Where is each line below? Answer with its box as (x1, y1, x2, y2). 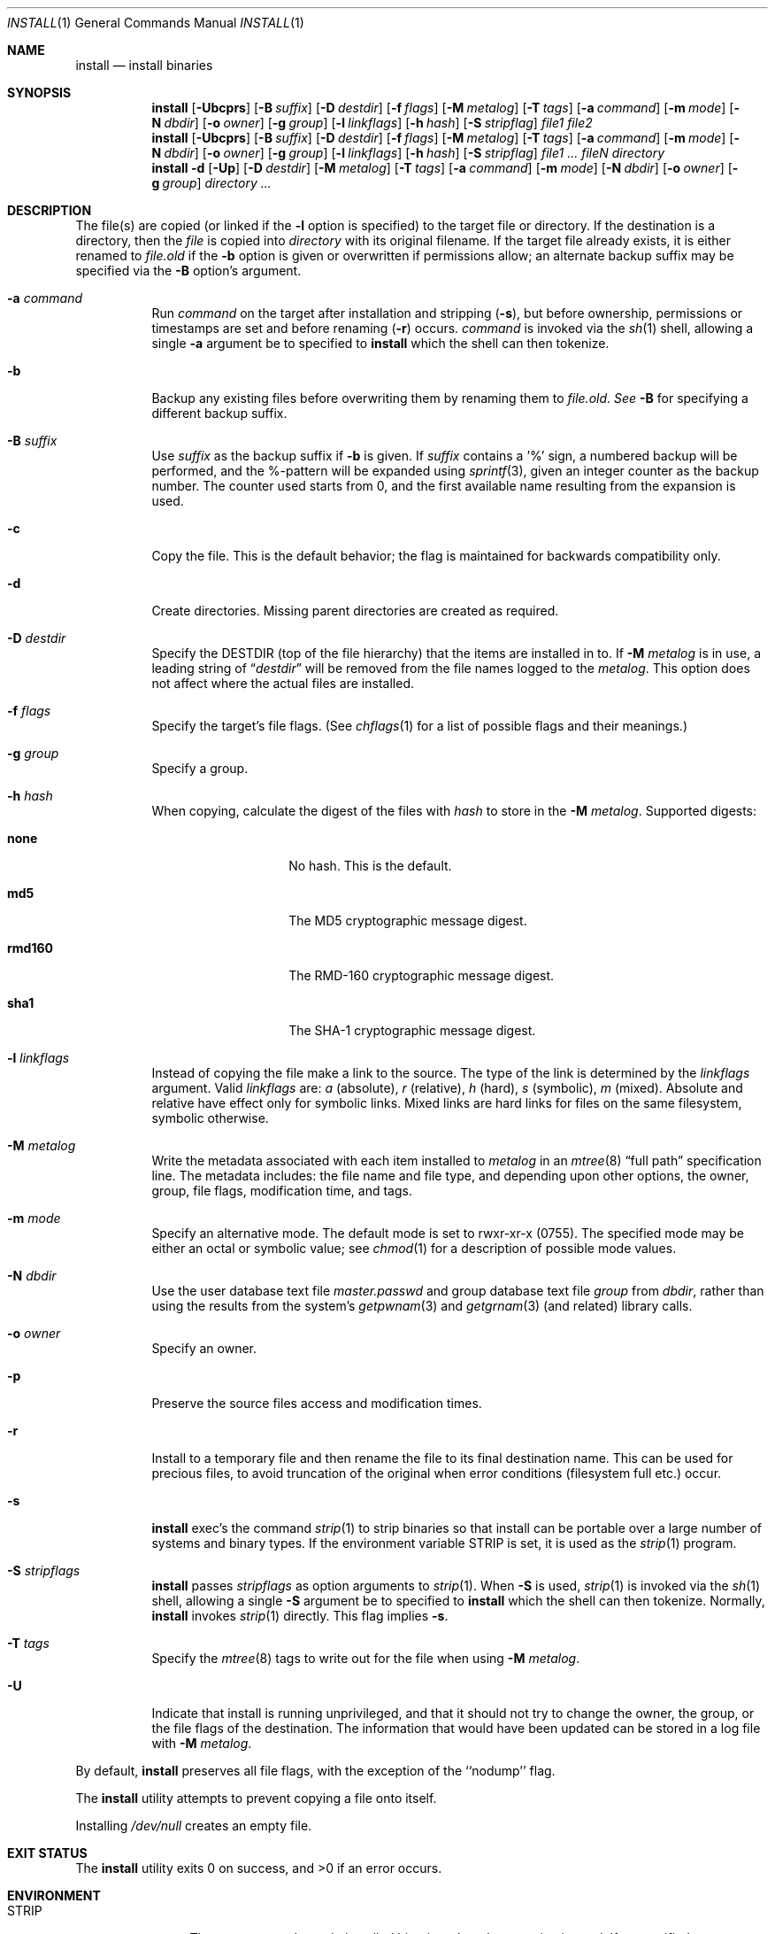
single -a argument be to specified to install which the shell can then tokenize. (151, 336, 610, 351)
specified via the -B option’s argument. (75, 263, 302, 278)
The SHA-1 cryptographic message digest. (288, 1023, 536, 1038)
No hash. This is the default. (288, 858, 452, 873)
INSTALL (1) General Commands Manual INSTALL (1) (7, 15, 304, 30)
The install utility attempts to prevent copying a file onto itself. (75, 1791, 437, 1806)
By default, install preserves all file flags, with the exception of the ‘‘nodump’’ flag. (75, 1763, 556, 1778)
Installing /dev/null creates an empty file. (75, 1818, 312, 1833)
